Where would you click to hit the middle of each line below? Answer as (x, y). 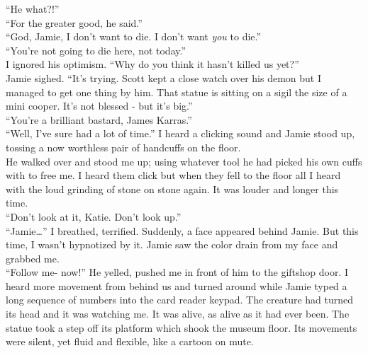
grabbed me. (33, 258)
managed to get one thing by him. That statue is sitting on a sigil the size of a (177, 92)
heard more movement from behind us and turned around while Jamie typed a (177, 285)
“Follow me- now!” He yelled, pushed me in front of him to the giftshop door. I (177, 272)
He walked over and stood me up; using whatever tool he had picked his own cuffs (184, 161)
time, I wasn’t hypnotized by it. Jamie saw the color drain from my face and (172, 244)
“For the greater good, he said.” (74, 22)
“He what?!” (33, 8)
